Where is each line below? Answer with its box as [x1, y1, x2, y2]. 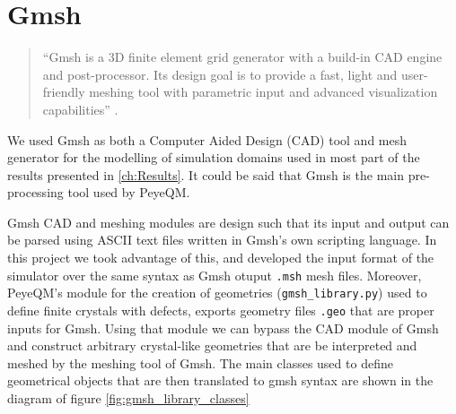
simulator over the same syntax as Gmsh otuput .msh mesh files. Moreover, [7, 265, 422, 284]
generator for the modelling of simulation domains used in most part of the [7, 148, 420, 167]
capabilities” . [42, 99, 118, 118]
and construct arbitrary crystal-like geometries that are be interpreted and [7, 336, 417, 355]
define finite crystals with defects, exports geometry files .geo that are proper [7, 300, 434, 319]
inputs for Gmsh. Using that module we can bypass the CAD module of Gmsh [7, 318, 439, 337]
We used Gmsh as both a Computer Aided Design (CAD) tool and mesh [7, 130, 408, 149]
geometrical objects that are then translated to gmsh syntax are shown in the [7, 371, 434, 390]
